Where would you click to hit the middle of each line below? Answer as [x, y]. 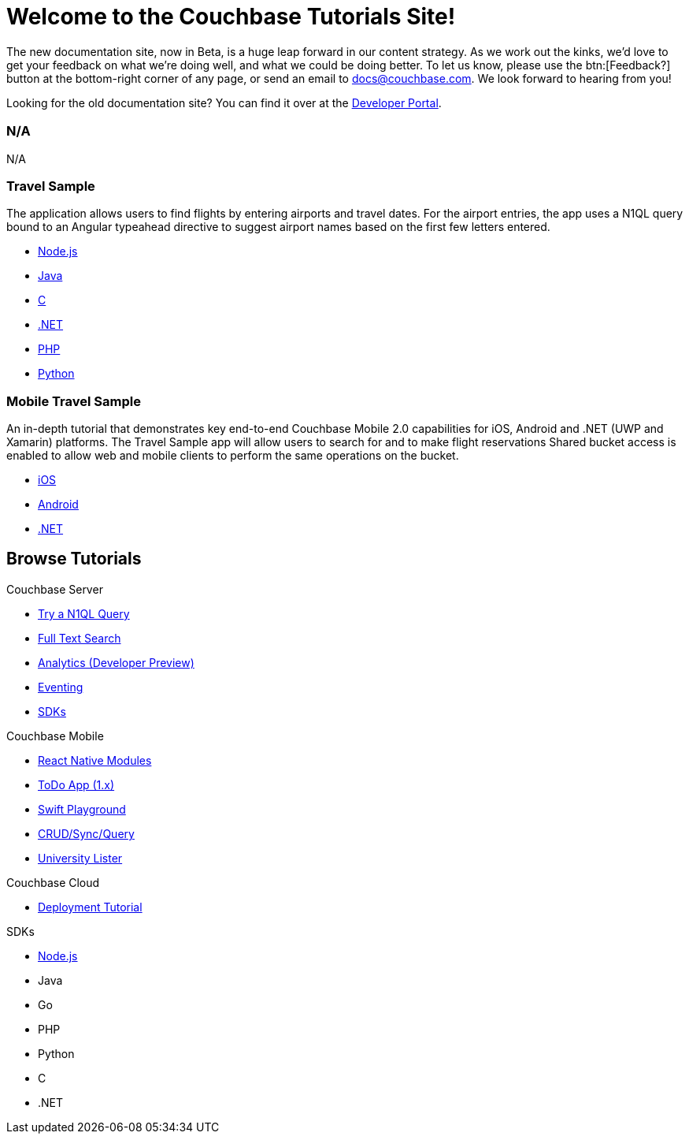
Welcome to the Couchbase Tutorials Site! [231, 17]
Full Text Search [80, 638]
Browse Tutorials [74, 559]
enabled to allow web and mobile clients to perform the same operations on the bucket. [233, 456]
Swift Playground [82, 809]
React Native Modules [95, 760]
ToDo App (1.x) [76, 784]
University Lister [80, 858]
